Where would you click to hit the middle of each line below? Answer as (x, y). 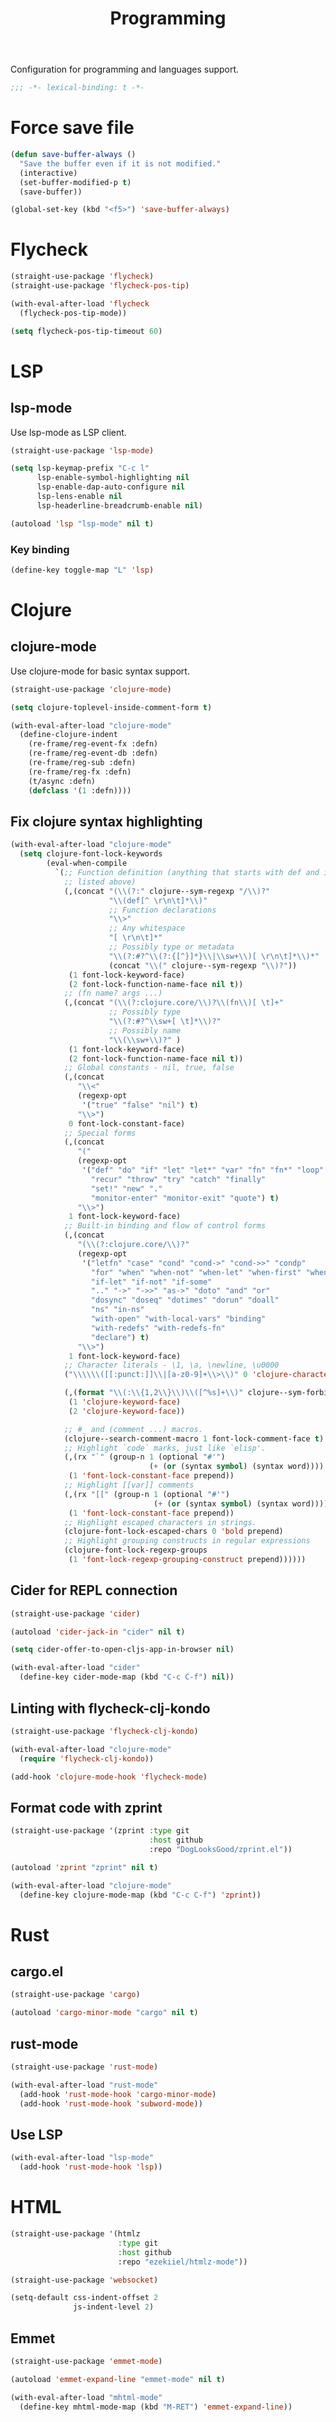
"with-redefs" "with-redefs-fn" (158, 1328)
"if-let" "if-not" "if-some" (151, 1282)
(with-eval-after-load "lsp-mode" (82, 2158)
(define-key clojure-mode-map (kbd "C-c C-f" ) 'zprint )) (140, 1895)
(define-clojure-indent (68, 735)
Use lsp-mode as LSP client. (68, 432)
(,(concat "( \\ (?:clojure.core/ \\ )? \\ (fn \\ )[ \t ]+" (173, 1003)
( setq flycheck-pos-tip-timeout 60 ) (86, 331)
